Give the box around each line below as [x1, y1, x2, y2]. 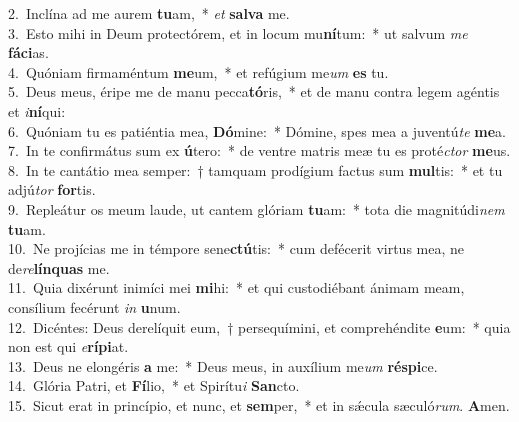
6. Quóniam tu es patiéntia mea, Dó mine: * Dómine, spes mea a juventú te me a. [8, 120, 507, 141]
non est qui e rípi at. [8, 336, 129, 357]
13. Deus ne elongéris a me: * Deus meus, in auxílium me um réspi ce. [8, 355, 438, 376]
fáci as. [8, 42, 49, 63]
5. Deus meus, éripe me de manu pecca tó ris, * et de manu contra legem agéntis [8, 81, 500, 102]
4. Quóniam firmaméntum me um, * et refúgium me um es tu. [8, 61, 389, 82]
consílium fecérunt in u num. [8, 296, 181, 317]
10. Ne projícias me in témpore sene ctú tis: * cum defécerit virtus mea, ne [8, 238, 465, 259]
